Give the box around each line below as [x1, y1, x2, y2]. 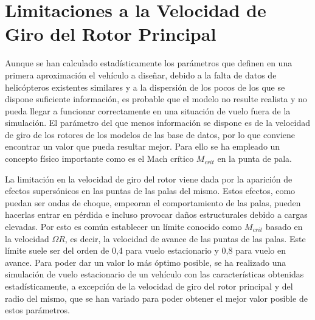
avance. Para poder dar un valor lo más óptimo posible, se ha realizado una [5, 256, 286, 268]
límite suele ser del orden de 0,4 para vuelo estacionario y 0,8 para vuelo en [5, 244, 286, 257]
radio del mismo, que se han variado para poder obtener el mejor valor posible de [5, 291, 308, 304]
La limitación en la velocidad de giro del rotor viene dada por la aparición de [5, 172, 292, 185]
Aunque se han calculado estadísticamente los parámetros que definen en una [5, 57, 292, 69]
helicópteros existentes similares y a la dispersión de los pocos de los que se [5, 80, 285, 93]
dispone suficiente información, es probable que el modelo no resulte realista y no [5, 92, 307, 105]
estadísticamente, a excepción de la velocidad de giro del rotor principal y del [5, 280, 293, 292]
